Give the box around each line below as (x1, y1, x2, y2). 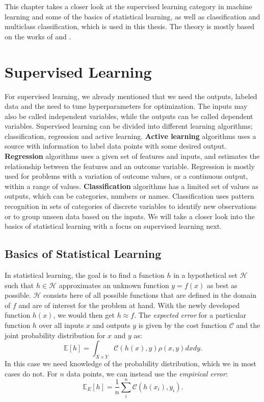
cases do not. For (5, 368, 58, 379)
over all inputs (39, 319, 84, 330)
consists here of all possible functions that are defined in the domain (43, 290, 256, 300)
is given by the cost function (138, 319, 227, 330)
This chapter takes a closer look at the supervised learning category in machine (5, 1, 252, 11)
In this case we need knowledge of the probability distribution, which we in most (5, 358, 256, 368)
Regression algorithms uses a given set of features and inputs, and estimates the (5, 151, 260, 161)
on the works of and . (5, 31, 71, 41)
